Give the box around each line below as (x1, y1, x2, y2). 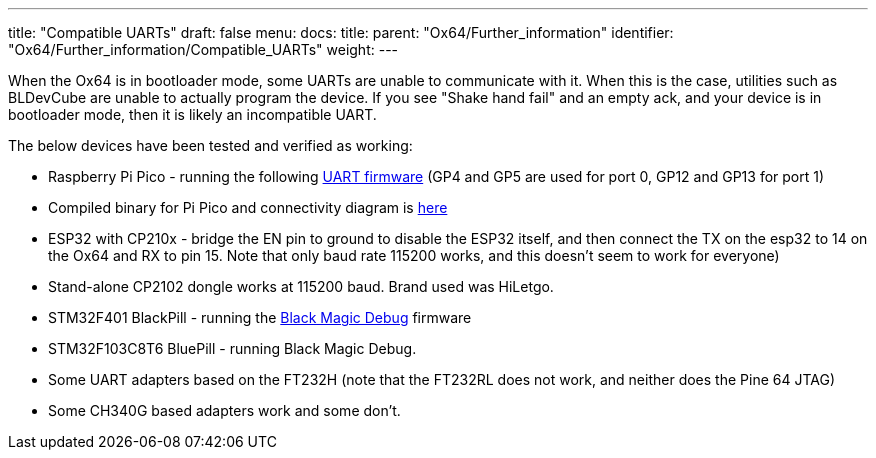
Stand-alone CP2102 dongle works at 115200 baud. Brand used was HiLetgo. (48, 278, 554, 295)
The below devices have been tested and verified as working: (8, 137, 413, 154)
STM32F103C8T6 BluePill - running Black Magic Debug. (48, 340, 417, 357)
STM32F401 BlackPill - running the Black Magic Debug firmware (48, 309, 472, 326)
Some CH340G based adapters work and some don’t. (48, 402, 401, 419)
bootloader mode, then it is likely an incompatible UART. (8, 106, 377, 123)
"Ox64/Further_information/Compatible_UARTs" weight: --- (8, 41, 399, 58)
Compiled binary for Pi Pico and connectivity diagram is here (48, 199, 448, 216)
